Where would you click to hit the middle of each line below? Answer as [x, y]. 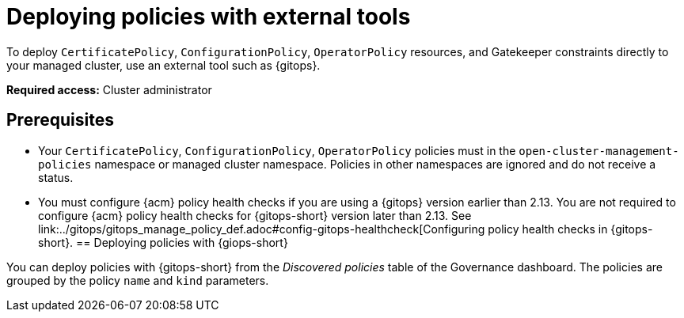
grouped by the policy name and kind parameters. [138, 280]
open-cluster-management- [599, 151]
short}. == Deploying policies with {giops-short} [163, 242]
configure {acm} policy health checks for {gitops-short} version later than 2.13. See [255, 215]
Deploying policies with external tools [209, 17]
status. [56, 177]
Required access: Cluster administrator [109, 89]
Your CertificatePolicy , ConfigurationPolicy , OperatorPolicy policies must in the [277, 150]
